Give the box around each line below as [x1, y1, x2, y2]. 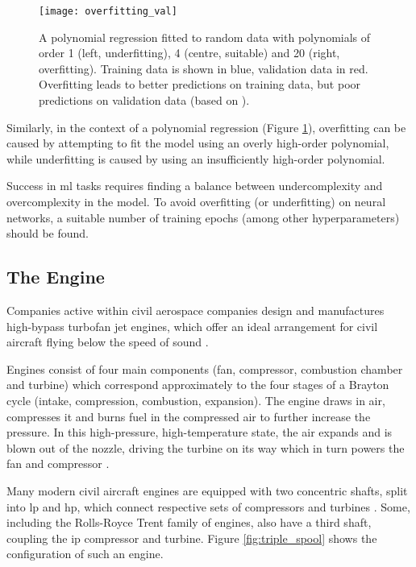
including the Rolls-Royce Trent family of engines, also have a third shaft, [6, 514, 372, 531]
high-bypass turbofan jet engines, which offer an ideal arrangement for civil [6, 317, 378, 334]
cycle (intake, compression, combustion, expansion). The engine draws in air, [6, 391, 385, 408]
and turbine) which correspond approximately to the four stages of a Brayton [6, 376, 389, 393]
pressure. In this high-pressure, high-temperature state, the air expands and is [6, 424, 393, 441]
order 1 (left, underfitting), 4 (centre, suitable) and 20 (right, [39, 44, 340, 61]
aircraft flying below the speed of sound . [6, 333, 209, 350]
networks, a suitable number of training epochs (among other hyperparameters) [6, 209, 400, 226]
